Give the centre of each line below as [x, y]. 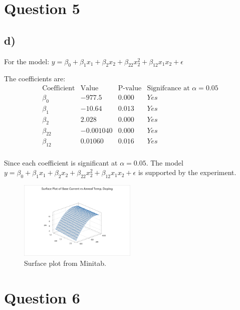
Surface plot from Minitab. [65, 263]
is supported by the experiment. [187, 172]
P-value [130, 88]
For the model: [27, 61]
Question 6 [42, 297]
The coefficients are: [35, 79]
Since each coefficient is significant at [61, 162]
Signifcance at [168, 88]
